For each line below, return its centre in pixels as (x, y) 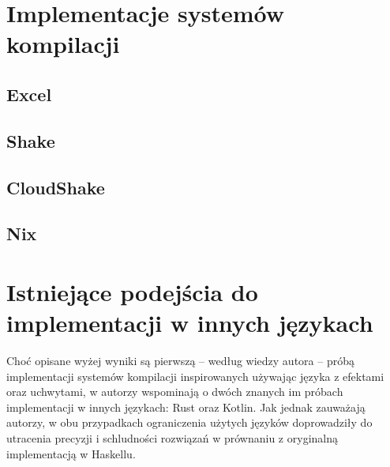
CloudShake (56, 187)
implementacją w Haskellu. (71, 453)
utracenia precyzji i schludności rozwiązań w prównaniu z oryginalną (172, 437)
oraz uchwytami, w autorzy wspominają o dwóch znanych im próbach (175, 392)
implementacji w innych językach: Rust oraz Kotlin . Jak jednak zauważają (186, 407)
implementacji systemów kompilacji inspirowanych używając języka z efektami (195, 376)
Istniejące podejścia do (132, 291)
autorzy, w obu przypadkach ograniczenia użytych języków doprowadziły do (189, 422)
